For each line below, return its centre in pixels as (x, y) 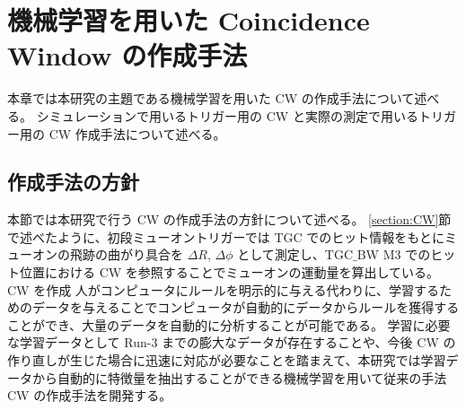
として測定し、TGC (295, 254)
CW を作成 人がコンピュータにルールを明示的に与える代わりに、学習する (223, 289)
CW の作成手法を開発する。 (90, 395)
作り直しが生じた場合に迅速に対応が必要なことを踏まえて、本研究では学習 (227, 360)
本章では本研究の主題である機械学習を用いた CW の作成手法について (211, 98)
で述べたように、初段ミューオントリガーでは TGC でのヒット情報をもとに (226, 236)
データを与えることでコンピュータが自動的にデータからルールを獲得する (246, 307)
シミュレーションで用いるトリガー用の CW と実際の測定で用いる (227, 115)
